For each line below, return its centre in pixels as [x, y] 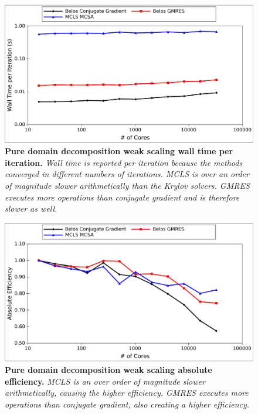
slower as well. [31, 208]
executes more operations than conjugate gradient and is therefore [122, 197]
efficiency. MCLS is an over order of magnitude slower [105, 381]
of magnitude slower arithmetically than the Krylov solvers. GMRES [127, 185]
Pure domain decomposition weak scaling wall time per [119, 151]
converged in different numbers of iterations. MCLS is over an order [127, 174]
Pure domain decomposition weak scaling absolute [108, 370]
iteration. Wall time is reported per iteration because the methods [124, 162]
